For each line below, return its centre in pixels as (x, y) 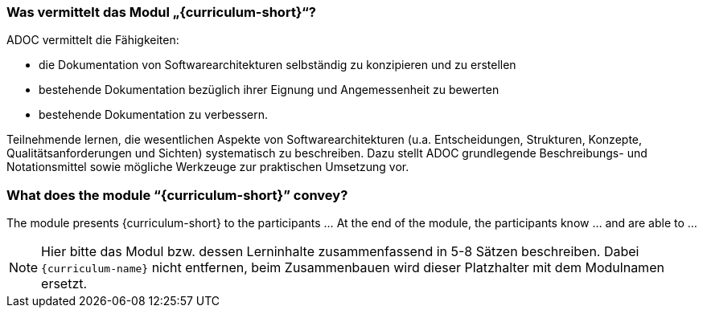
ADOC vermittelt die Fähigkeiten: (93, 40)
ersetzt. (64, 284)
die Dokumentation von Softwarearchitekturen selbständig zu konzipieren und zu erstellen (277, 65)
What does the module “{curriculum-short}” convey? (177, 195)
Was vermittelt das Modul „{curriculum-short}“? (161, 12)
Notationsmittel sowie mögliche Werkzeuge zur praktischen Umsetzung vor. (208, 167)
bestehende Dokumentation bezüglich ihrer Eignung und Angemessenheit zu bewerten (269, 90)
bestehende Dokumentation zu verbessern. (154, 115)
